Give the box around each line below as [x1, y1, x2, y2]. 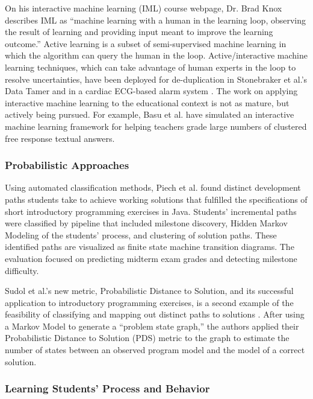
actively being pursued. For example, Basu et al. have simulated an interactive [5, 108, 294, 121]
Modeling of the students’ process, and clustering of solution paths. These [5, 228, 277, 241]
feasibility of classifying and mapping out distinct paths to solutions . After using [5, 308, 305, 321]
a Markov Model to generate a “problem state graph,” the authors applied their [5, 319, 299, 332]
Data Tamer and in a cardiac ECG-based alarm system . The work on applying [5, 85, 298, 97]
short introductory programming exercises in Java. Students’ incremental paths [5, 205, 297, 217]
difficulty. [5, 264, 39, 276]
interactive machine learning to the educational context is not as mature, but [5, 96, 290, 109]
